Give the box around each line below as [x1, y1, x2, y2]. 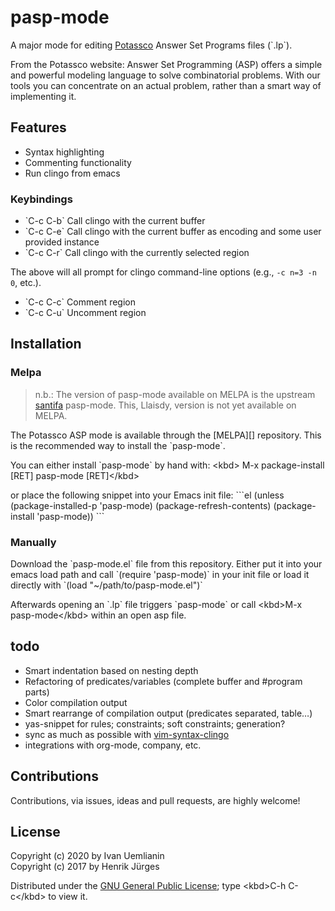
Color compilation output [24, 696, 128, 708]
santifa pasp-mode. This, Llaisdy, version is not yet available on [34, 399, 297, 411]
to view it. [48, 891, 88, 903]
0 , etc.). [10, 277, 42, 289]
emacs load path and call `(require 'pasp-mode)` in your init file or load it [10, 569, 310, 581]
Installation [10, 336, 82, 353]
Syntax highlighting [24, 146, 105, 158]
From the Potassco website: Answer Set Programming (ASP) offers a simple [10, 58, 323, 70]
